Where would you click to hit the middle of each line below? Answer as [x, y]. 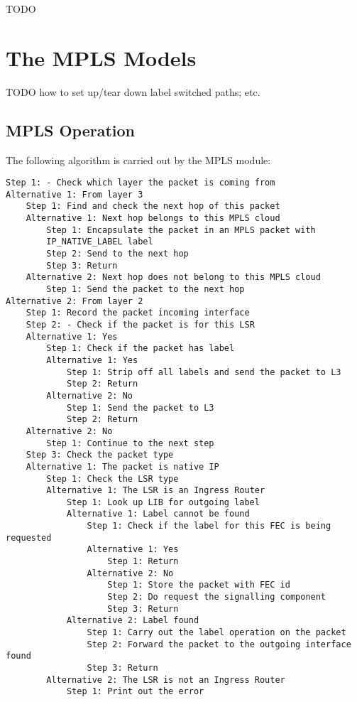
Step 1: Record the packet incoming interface [138, 313]
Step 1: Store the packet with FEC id [199, 585]
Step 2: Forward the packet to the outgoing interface [219, 644]
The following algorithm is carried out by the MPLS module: [138, 160]
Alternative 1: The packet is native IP [122, 466]
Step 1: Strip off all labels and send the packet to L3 [204, 372]
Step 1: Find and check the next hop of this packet [153, 206]
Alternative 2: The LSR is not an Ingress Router [166, 680]
